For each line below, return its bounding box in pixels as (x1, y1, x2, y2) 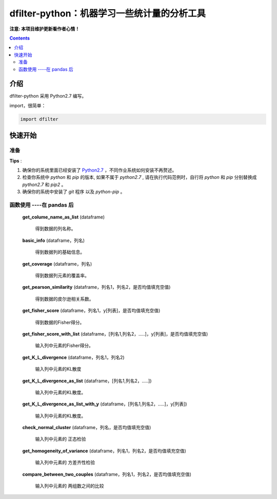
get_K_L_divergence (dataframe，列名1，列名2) (22, 354, 125, 360)
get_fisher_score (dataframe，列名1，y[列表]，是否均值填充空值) (22, 307, 161, 313)
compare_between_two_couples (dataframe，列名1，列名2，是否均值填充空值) (22, 471, 192, 477)
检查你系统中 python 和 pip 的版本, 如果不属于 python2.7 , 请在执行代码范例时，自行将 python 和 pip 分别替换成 (22, 174, 257, 180)
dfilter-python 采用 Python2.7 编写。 (9, 93, 87, 99)
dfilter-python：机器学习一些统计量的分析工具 (9, 8, 206, 19)
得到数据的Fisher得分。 (35, 319, 85, 325)
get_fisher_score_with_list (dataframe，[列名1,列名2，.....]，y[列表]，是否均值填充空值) (22, 330, 208, 337)
